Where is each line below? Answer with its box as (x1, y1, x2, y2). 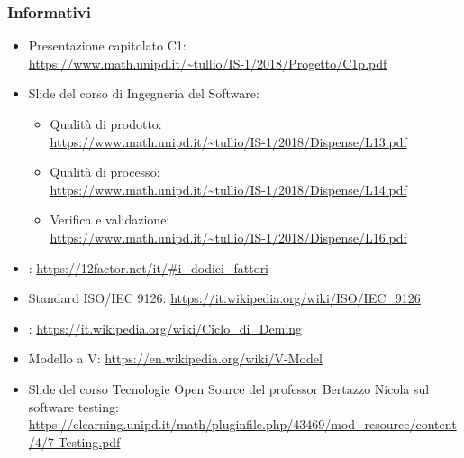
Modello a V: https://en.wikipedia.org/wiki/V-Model (28, 349, 323, 368)
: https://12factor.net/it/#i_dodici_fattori (28, 258, 269, 277)
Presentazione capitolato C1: (28, 36, 187, 55)
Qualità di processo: (50, 162, 160, 181)
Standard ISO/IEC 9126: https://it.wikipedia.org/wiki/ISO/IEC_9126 (28, 289, 421, 307)
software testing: (28, 397, 119, 416)
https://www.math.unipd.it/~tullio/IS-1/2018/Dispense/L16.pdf (50, 227, 407, 246)
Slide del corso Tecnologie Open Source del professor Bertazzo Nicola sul (28, 379, 430, 398)
